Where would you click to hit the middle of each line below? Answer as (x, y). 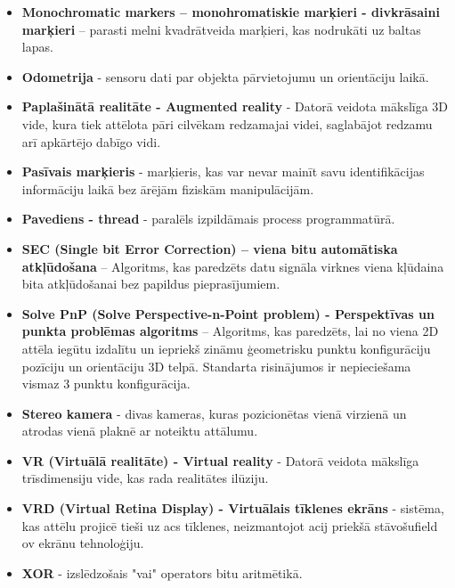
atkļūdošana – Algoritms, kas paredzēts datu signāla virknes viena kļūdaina (233, 266)
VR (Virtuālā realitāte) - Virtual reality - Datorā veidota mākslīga (220, 460)
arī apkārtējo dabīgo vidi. (91, 141)
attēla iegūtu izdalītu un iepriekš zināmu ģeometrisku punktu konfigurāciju (226, 348)
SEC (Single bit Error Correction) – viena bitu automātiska (210, 248)
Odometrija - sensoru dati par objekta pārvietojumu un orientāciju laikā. (225, 76)
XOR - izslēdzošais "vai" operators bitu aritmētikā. (162, 572)
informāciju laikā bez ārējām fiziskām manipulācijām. (168, 188)
